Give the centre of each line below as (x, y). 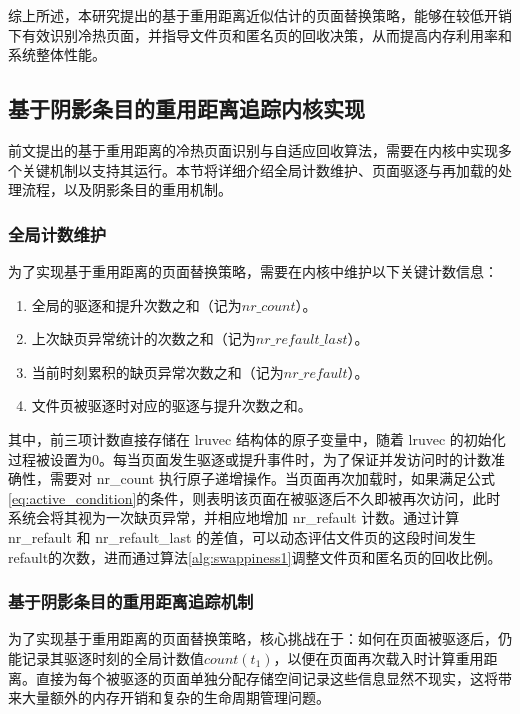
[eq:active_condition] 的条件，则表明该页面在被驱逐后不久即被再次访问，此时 (254, 497)
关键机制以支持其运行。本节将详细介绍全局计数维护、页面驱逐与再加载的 (259, 169)
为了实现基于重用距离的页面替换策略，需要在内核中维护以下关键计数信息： (253, 270)
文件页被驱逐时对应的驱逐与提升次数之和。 (171, 405)
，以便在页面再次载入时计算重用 (378, 657)
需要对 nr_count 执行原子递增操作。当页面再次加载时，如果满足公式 (272, 478)
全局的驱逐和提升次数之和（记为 (136, 304)
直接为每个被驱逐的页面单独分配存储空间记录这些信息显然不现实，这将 (266, 677)
